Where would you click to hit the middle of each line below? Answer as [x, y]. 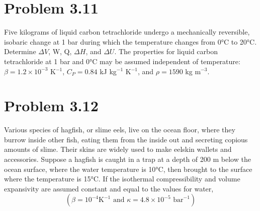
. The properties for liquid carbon [166, 51]
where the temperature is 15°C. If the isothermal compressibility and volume [122, 179]
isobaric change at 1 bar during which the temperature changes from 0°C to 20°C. [131, 41]
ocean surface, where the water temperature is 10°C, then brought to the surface [128, 169]
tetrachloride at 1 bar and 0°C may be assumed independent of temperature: [122, 61]
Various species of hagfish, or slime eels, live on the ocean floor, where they [120, 130]
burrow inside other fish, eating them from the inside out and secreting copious [126, 139]
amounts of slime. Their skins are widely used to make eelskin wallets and [118, 149]
